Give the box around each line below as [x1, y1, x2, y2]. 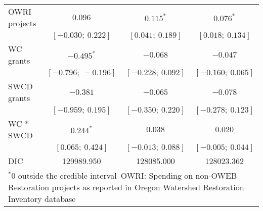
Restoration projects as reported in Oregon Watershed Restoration [8, 181, 244, 193]
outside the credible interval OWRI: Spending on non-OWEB [18, 170, 237, 181]
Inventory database [8, 193, 76, 204]
